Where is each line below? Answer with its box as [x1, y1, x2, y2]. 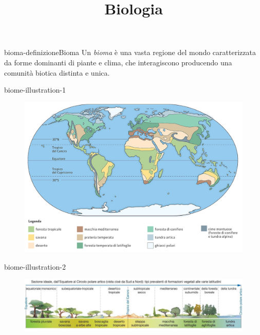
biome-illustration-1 [4, 84, 66, 95]
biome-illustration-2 [4, 261, 66, 272]
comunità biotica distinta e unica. [4, 67, 110, 78]
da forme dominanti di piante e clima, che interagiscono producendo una [4, 57, 232, 67]
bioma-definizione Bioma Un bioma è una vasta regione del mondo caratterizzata [4, 47, 256, 58]
